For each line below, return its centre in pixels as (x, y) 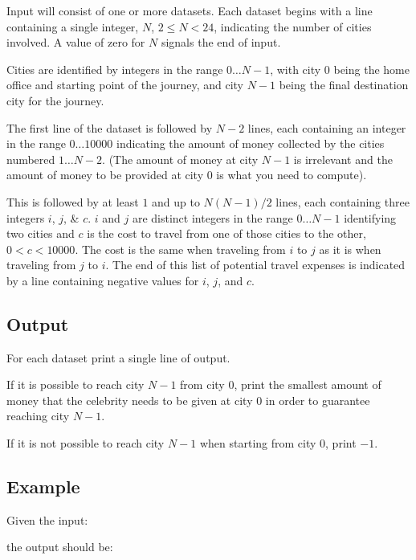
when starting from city (258, 443)
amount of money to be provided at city (105, 175)
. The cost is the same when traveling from (180, 249)
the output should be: (60, 547)
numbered (31, 159)
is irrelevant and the (343, 159)
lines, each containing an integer (327, 127)
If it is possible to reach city (75, 384)
